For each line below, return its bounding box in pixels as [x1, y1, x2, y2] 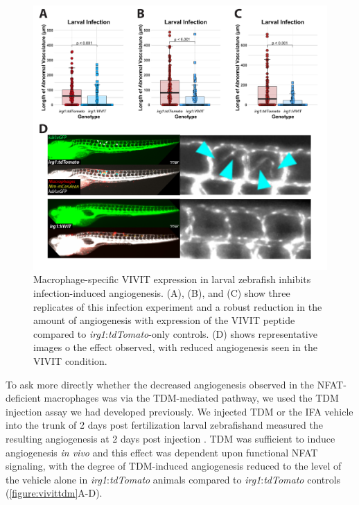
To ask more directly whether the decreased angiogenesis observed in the [6, 377, 315, 391]
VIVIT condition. [33, 354, 107, 368]
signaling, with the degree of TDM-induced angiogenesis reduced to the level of [6, 459, 342, 473]
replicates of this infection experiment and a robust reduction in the [33, 299, 322, 314]
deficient [6, 391, 41, 405]
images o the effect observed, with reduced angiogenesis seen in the [33, 340, 317, 354]
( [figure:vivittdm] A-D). [6, 486, 103, 500]
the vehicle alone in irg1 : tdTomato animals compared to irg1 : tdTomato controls [6, 472, 341, 486]
